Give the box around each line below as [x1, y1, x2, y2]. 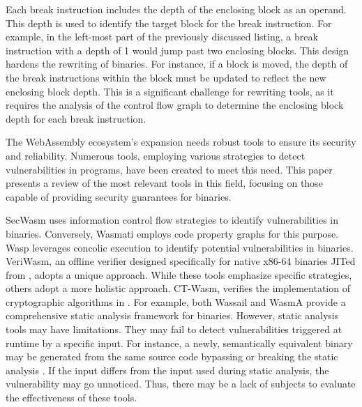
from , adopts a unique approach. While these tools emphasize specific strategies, [6, 267, 352, 282]
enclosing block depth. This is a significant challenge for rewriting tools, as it [6, 84, 334, 98]
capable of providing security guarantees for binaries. [6, 189, 232, 203]
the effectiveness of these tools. [6, 390, 137, 405]
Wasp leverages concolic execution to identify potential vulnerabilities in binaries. [6, 240, 354, 254]
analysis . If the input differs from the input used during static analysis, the [6, 362, 329, 377]
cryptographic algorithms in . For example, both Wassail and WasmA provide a [6, 294, 346, 309]
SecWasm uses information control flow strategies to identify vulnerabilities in [6, 213, 339, 227]
